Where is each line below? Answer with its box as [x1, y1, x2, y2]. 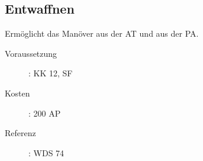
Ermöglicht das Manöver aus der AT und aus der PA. [5, 27, 199, 40]
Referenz [5, 127, 36, 139]
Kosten [5, 86, 30, 99]
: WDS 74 [28, 146, 65, 159]
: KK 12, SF [28, 67, 73, 79]
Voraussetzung [5, 47, 57, 59]
